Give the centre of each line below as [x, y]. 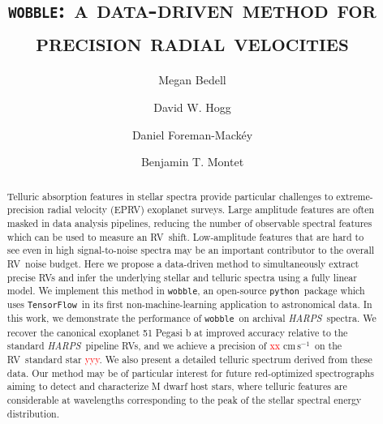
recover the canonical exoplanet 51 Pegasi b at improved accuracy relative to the [177, 332]
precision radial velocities [192, 41]
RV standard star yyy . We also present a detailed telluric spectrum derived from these [189, 359]
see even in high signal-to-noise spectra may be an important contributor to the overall [191, 250]
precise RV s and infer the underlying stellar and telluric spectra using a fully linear [182, 277]
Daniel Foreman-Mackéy [192, 134]
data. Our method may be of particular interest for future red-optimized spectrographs [190, 373]
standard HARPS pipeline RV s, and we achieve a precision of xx [143, 346]
